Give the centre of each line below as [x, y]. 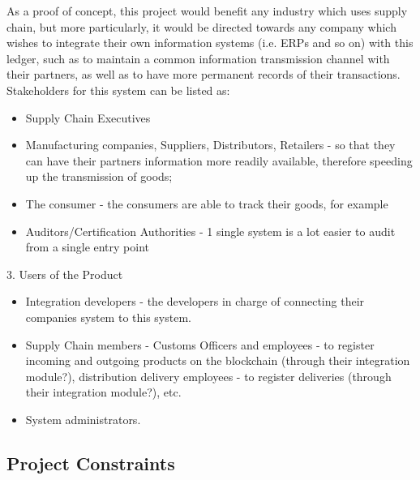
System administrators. [83, 419]
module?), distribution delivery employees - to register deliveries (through [208, 376]
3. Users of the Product [65, 274]
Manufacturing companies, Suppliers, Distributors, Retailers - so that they [210, 145]
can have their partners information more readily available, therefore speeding [219, 160]
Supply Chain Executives [88, 117]
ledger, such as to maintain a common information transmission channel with [198, 58]
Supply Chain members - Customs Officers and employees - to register [200, 344]
